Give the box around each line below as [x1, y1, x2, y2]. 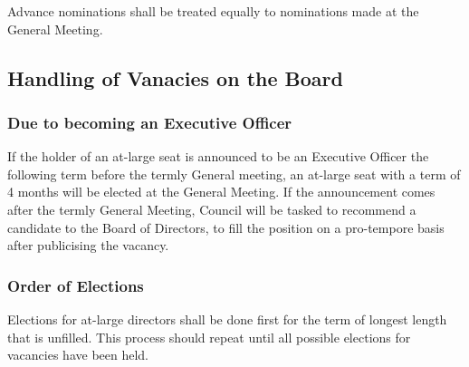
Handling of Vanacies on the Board [7, 63, 343, 92]
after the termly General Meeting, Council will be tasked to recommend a [7, 199, 416, 218]
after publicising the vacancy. [7, 236, 169, 255]
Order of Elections [7, 274, 144, 296]
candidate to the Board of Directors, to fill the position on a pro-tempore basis [7, 217, 445, 237]
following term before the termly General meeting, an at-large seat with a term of [7, 164, 461, 183]
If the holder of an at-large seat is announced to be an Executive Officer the [7, 147, 429, 166]
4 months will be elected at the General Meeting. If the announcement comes [7, 182, 435, 201]
